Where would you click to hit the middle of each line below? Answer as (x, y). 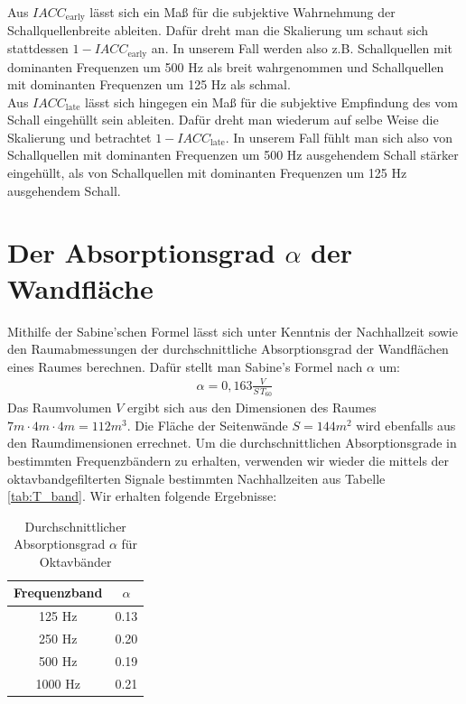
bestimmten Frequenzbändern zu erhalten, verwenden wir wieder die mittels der (228, 460)
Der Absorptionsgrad (141, 252)
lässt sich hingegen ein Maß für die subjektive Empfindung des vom (271, 102)
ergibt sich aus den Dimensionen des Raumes (252, 408)
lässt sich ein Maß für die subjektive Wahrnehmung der (242, 12)
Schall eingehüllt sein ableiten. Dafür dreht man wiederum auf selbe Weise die (223, 120)
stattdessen (38, 48)
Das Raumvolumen (60, 408)
